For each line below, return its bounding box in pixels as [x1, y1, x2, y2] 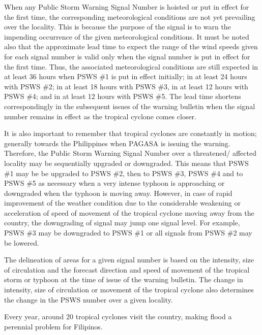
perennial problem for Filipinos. [4, 321, 103, 331]
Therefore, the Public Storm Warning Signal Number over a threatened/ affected [4, 148, 256, 158]
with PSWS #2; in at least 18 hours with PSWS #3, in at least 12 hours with [4, 81, 248, 91]
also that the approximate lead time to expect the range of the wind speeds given [4, 41, 258, 52]
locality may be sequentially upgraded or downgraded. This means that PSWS [4, 157, 249, 168]
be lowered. [4, 237, 39, 248]
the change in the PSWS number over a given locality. [4, 294, 173, 305]
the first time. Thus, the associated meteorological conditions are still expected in [4, 61, 258, 72]
